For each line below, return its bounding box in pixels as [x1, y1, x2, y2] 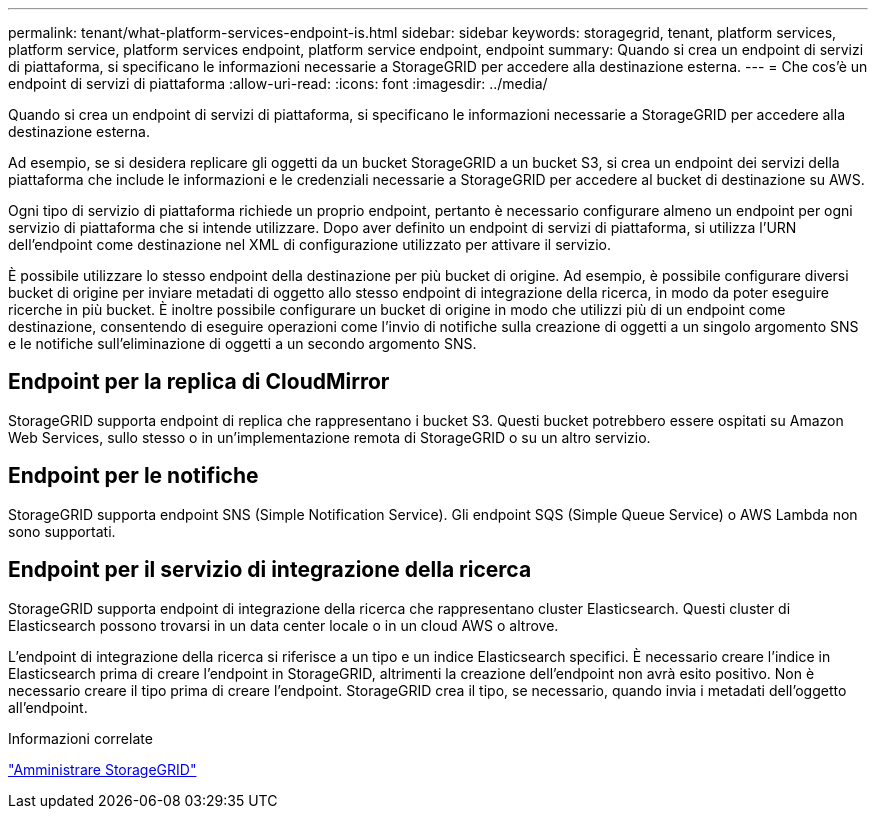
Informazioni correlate [8, 729, 153, 747]
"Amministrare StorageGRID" [8, 760, 197, 778]
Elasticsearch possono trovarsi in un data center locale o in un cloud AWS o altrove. [8, 616, 559, 634]
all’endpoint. [8, 698, 88, 716]
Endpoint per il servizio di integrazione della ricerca [8, 557, 532, 583]
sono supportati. [8, 522, 116, 540]
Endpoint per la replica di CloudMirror [8, 369, 390, 395]
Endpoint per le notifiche [8, 463, 259, 489]
